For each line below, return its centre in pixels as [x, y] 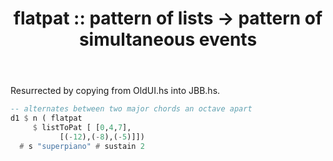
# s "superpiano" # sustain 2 [82, 146]
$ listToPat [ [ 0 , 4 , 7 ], [82, 127]
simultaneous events [168, 39]
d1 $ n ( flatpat [46, 118]
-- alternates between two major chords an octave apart [131, 109]
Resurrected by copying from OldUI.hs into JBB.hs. [115, 91]
